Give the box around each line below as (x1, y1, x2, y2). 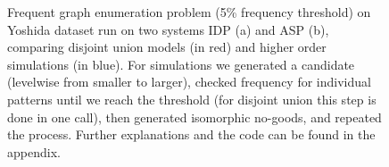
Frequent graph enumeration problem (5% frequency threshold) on (7, 3, 371, 21)
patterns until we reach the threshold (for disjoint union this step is (7, 89, 377, 108)
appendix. (7, 142, 61, 161)
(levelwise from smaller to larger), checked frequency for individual (7, 72, 371, 91)
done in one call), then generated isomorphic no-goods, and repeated (7, 107, 382, 126)
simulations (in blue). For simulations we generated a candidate (7, 54, 355, 73)
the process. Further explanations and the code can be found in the (7, 125, 376, 144)
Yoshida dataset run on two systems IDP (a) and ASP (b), (7, 20, 329, 38)
